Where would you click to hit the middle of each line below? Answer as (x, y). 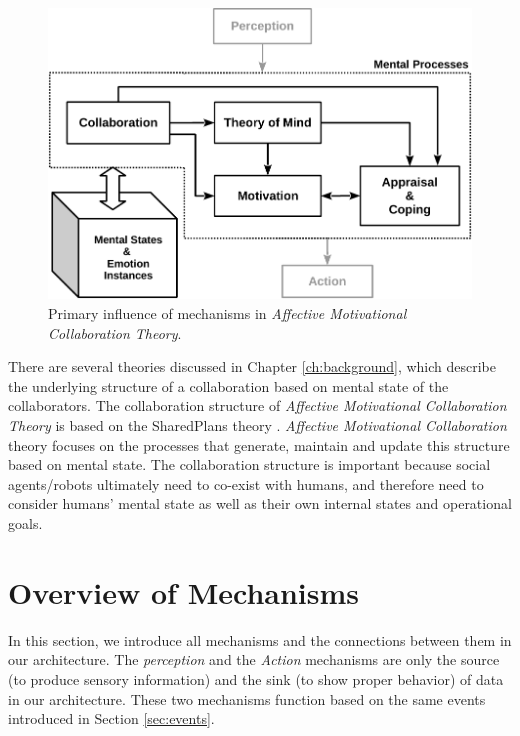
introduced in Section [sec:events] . (111, 718)
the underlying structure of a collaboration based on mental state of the (228, 385)
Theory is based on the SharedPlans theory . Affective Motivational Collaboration (257, 425)
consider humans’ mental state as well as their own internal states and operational (260, 503)
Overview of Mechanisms (184, 591)
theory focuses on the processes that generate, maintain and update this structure (259, 444)
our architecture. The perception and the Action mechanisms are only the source (254, 659)
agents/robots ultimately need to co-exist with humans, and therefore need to (246, 483)
